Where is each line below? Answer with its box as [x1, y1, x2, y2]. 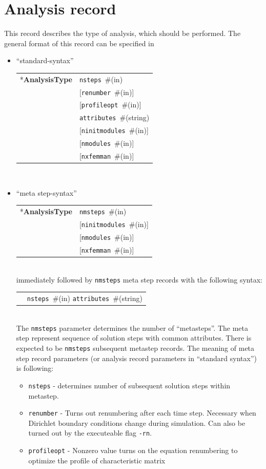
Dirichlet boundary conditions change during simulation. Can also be [28, 417, 245, 428]
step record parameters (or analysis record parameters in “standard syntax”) [16, 352, 257, 363]
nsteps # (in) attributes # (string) [27, 293, 142, 304]
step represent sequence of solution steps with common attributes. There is [16, 332, 252, 343]
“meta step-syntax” [16, 187, 77, 198]
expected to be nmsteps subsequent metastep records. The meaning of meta [16, 343, 255, 353]
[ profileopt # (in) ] [79, 99, 141, 110]
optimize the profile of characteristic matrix [28, 455, 166, 465]
